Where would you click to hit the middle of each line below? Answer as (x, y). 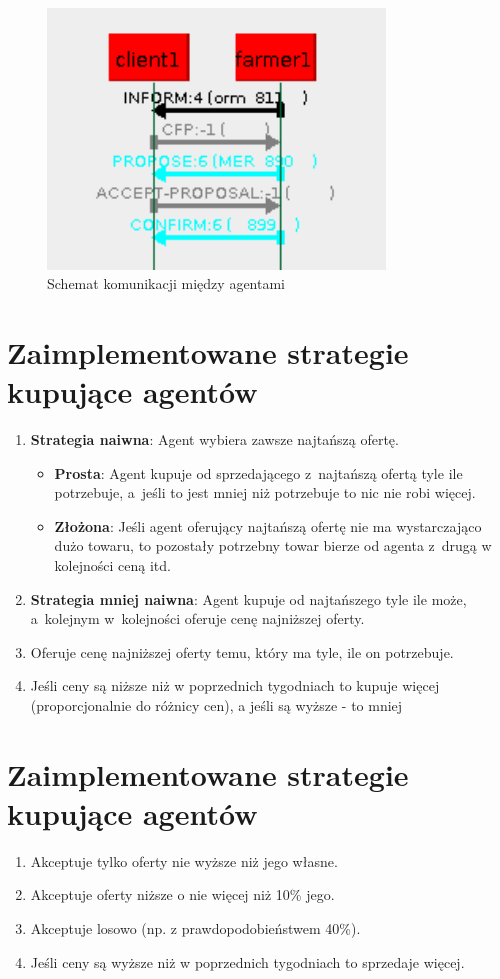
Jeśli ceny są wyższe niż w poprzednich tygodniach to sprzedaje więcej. (247, 961)
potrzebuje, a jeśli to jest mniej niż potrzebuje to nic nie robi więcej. (265, 492)
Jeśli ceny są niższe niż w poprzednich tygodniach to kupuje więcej (235, 685)
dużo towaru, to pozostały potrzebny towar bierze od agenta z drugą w (273, 545)
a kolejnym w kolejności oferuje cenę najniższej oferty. (197, 618)
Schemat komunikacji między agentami (166, 283)
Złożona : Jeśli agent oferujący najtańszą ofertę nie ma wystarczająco (268, 525)
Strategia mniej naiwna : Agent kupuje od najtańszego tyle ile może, (248, 598)
